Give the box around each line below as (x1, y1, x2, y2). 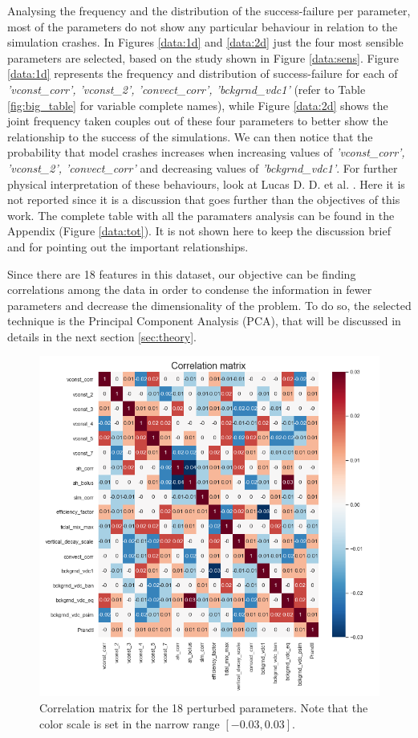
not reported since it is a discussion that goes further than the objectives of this (7, 191, 400, 208)
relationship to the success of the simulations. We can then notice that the (7, 128, 373, 145)
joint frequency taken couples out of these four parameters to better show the (7, 112, 388, 129)
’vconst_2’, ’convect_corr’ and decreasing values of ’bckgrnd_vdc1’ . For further (7, 159, 398, 176)
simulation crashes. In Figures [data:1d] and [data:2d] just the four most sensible (7, 34, 404, 51)
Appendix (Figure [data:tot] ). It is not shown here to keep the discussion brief (7, 222, 391, 239)
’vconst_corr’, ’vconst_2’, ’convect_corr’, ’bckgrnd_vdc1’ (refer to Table (7, 80, 366, 97)
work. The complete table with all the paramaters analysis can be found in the (7, 206, 395, 223)
